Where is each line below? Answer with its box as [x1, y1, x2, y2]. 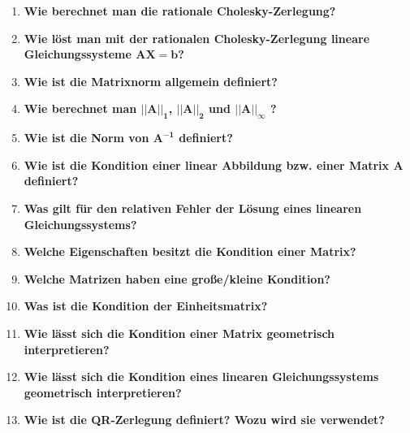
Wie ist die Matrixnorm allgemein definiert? [24, 72, 278, 89]
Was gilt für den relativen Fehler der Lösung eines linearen [24, 199, 362, 216]
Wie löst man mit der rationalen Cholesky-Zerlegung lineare [24, 29, 370, 46]
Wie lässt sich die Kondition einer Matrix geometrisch [24, 324, 335, 341]
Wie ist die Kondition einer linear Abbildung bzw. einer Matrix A [24, 156, 404, 173]
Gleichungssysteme [24, 45, 132, 63]
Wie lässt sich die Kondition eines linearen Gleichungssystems [24, 368, 379, 385]
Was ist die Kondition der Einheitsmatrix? [24, 297, 268, 314]
